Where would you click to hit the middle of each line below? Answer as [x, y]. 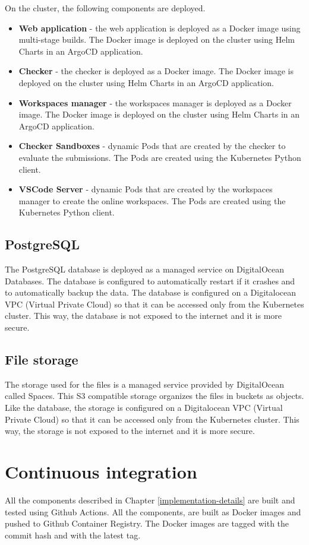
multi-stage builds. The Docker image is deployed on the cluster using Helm [157, 39]
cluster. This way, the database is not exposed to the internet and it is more [144, 316]
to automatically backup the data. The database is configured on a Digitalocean [151, 292]
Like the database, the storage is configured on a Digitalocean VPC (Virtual [144, 408]
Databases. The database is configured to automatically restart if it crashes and [150, 281]
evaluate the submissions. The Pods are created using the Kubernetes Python [160, 157]
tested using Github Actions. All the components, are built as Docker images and [153, 511]
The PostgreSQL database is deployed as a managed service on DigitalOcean [145, 269]
